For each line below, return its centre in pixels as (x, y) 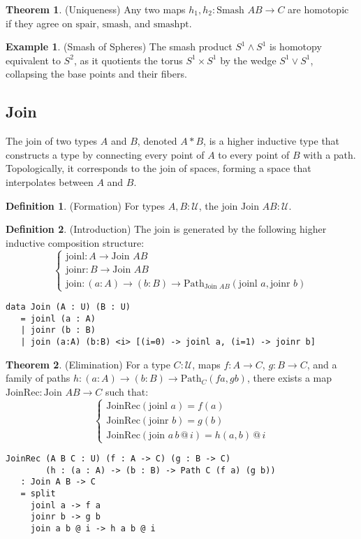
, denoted (157, 141)
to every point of (254, 154)
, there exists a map (289, 378)
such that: (127, 391)
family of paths (38, 378)
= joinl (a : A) (58, 318)
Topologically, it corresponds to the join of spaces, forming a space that (159, 168)
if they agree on (39, 23)
